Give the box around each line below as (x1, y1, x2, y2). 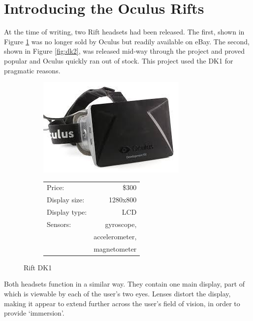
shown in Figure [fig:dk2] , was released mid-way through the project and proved (4, 46, 245, 56)
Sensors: (47, 219, 71, 229)
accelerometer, (94, 231, 137, 241)
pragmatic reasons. (4, 65, 61, 75)
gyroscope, (105, 219, 137, 229)
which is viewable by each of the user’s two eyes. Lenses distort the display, (4, 288, 231, 298)
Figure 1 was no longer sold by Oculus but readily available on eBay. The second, (4, 36, 250, 46)
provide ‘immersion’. (4, 308, 64, 318)
